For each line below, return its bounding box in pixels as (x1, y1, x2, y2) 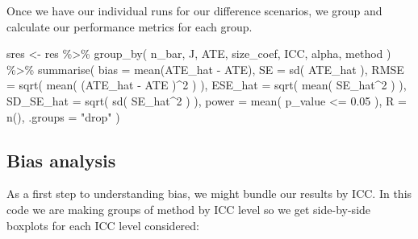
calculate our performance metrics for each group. (6, 18, 253, 35)
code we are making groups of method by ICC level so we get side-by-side (6, 200, 371, 217)
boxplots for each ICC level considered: (6, 216, 199, 233)
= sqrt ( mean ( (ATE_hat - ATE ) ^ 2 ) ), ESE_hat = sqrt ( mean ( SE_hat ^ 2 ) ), (6, 76, 407, 93)
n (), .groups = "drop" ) (6, 108, 120, 125)
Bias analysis (6, 147, 116, 172)
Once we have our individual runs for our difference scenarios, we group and (6, 2, 382, 19)
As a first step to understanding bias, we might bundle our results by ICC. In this (6, 185, 412, 202)
